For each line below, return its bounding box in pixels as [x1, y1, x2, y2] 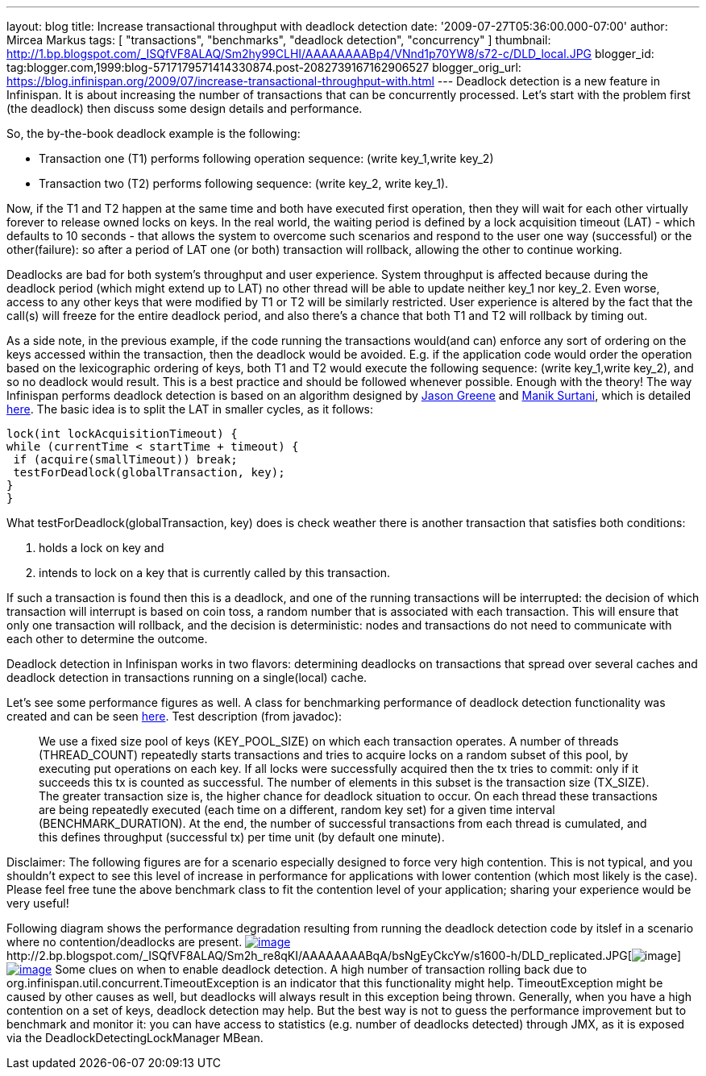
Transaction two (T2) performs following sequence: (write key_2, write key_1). [39, 177, 449, 190]
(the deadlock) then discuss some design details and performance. [6, 102, 363, 115]
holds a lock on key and [39, 541, 164, 555]
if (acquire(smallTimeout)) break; [13, 453, 238, 466]
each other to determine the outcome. [6, 632, 208, 646]
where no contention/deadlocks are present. [6, 935, 243, 949]
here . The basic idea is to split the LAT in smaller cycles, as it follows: [6, 402, 374, 416]
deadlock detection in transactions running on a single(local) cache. [6, 671, 368, 684]
